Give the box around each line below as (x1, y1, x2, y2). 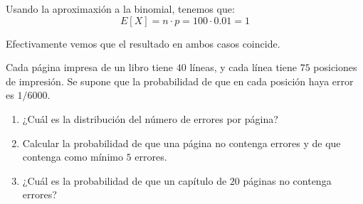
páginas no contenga (243, 173, 332, 188)
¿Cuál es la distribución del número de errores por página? (22, 111, 278, 126)
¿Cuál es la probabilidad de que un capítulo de (22, 173, 227, 188)
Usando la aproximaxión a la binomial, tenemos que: (6, 1, 235, 16)
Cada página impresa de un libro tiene (6, 60, 174, 75)
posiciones (313, 60, 357, 75)
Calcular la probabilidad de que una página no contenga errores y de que (22, 135, 341, 150)
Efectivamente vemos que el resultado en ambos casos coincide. (6, 36, 280, 50)
